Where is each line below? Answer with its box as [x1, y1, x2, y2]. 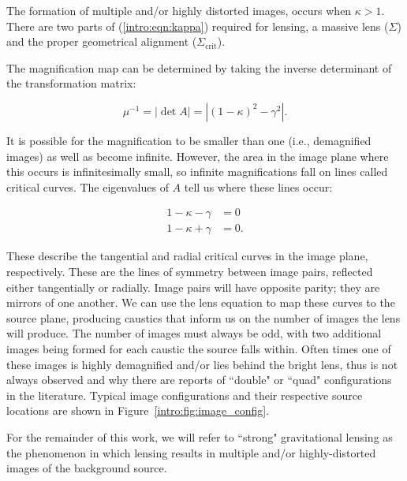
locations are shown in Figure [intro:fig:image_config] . [6, 402, 270, 419]
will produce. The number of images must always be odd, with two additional [6, 325, 382, 341]
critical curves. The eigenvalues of [6, 178, 169, 195]
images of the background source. [6, 460, 167, 476]
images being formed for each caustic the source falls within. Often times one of [6, 340, 391, 356]
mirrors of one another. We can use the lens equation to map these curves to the [6, 294, 395, 311]
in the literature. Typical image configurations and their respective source [6, 386, 363, 403]
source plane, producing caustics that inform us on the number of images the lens [6, 309, 401, 326]
